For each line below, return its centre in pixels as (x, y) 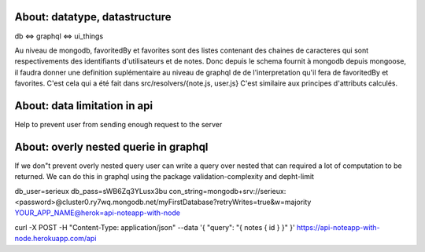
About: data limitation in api (84, 106)
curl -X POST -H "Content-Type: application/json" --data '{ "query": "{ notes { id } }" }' (155, 227)
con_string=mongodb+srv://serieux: (227, 191)
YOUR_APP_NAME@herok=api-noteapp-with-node (98, 213)
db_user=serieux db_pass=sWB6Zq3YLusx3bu (91, 191)
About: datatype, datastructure (93, 17)
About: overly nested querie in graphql (111, 146)
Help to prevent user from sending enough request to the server (118, 124)
